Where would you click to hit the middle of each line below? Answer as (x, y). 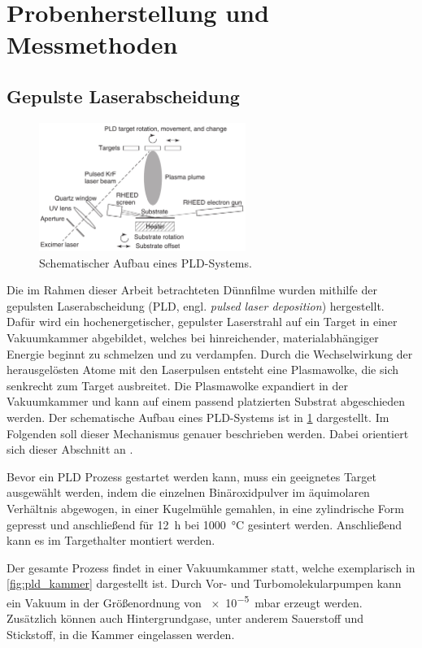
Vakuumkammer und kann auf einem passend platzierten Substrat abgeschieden (206, 401)
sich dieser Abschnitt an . (70, 449)
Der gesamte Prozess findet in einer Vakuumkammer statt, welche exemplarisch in (211, 567)
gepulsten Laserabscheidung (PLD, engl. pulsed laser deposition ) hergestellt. (196, 305)
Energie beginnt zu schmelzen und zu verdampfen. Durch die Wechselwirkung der (210, 353)
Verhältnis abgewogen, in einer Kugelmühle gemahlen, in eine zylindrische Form (205, 508)
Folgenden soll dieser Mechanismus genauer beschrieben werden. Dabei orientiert (208, 433)
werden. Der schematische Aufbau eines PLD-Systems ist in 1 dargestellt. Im (198, 417)
